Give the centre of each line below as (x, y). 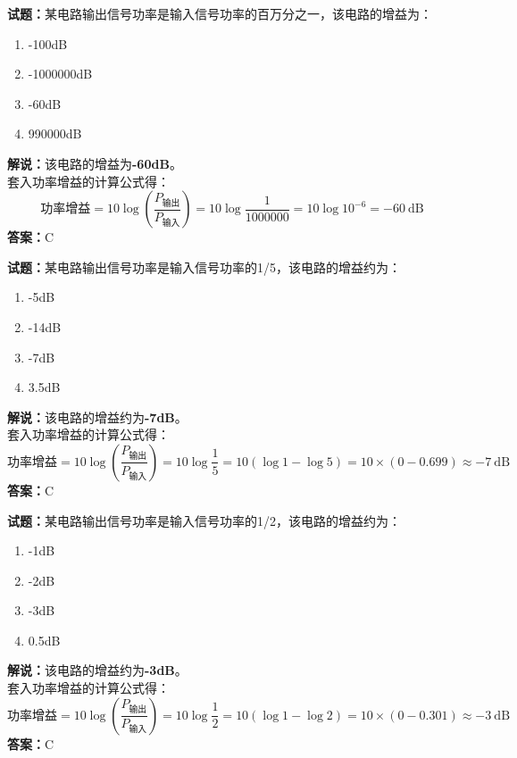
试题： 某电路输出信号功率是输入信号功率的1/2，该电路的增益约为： (204, 520)
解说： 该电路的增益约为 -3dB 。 (97, 670)
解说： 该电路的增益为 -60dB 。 (95, 163)
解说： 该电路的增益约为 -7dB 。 (97, 416)
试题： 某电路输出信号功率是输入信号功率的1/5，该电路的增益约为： (204, 267)
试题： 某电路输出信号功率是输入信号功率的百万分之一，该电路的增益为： (220, 13)
